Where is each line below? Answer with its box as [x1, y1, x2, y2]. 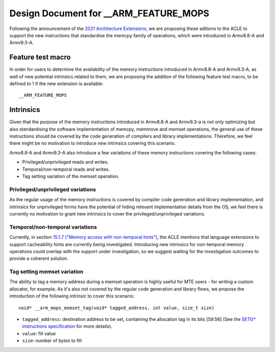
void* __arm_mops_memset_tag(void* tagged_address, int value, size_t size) [18, 305, 215, 311]
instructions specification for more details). [22, 323, 113, 330]
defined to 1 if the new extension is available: [9, 80, 104, 87]
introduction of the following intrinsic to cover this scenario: [9, 293, 134, 299]
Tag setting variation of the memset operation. [22, 173, 120, 179]
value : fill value [22, 330, 56, 336]
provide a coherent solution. [9, 255, 69, 262]
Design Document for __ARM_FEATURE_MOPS [9, 8, 210, 19]
